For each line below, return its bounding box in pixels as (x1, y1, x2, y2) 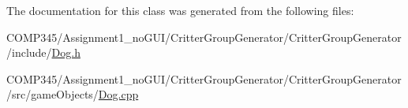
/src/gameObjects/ (6, 86, 99, 102)
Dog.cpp (98, 86, 139, 102)
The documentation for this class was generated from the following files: (6, 2, 354, 18)
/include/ (6, 44, 52, 61)
